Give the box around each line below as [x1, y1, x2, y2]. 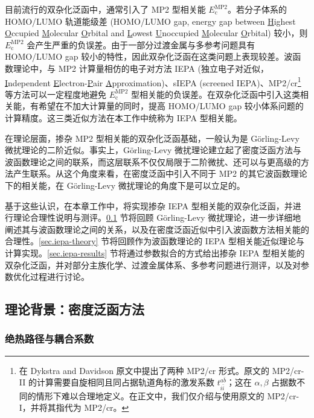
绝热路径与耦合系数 [5, 331, 94, 346]
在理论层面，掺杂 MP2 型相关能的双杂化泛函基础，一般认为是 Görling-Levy [5, 131, 300, 144]
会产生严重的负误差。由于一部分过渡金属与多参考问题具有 [27, 38, 255, 51]
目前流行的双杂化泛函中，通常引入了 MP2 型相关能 [5, 3, 206, 15]
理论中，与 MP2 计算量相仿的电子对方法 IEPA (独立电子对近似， [13, 62, 269, 74]
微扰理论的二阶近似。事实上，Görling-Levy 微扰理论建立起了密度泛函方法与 [5, 144, 302, 156]
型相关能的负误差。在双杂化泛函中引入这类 [131, 87, 301, 100]
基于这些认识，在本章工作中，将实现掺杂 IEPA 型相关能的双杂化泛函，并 [5, 199, 293, 212]
